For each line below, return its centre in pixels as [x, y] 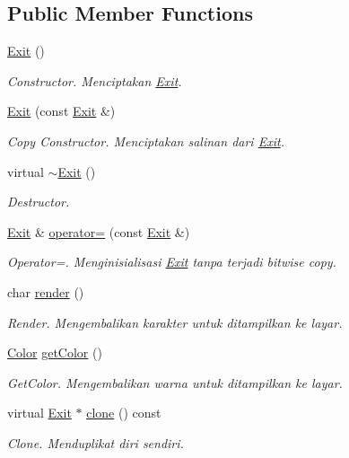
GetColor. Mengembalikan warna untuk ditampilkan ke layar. [175, 382]
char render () [46, 291]
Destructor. [39, 202]
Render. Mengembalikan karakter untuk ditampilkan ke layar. [175, 322]
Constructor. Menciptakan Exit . [95, 80]
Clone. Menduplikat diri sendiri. [96, 442]
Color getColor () [55, 352]
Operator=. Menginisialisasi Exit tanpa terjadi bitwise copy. [172, 262]
